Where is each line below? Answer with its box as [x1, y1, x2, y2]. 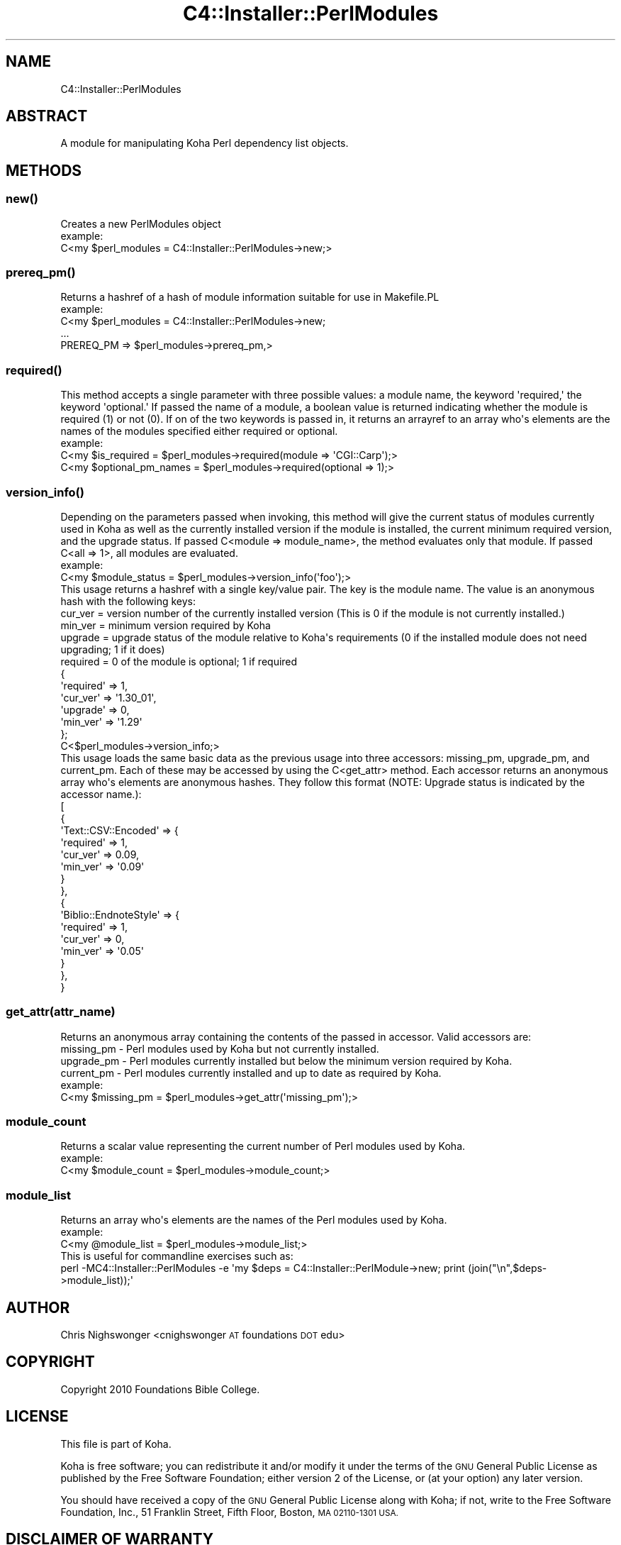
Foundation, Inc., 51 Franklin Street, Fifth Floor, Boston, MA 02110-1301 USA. [60, 1505, 398, 1518]
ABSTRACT [6, 107, 88, 126]
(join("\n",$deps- [467, 1262, 547, 1275]
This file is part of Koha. [60, 1437, 172, 1450]
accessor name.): [60, 787, 142, 800]
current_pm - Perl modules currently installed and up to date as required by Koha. [60, 1066, 442, 1079]
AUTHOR [6, 1298, 70, 1317]
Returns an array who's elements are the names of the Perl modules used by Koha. [60, 1214, 447, 1226]
